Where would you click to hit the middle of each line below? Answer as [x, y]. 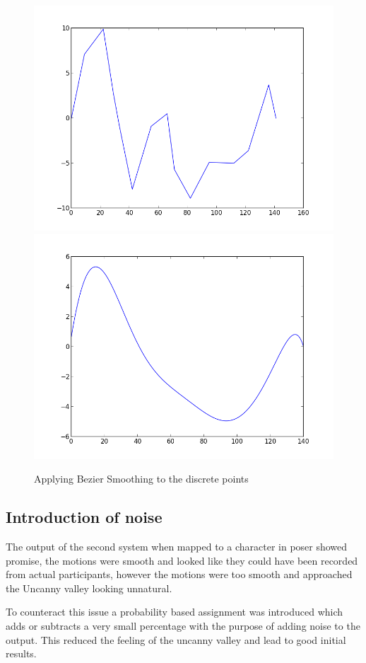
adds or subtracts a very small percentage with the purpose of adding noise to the [183, 625]
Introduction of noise [84, 517]
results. [21, 653]
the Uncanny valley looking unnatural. [89, 588]
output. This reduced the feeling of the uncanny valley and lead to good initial [176, 639]
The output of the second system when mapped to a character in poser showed [177, 546]
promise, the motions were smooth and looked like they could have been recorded [182, 560]
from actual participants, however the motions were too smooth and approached [179, 574]
